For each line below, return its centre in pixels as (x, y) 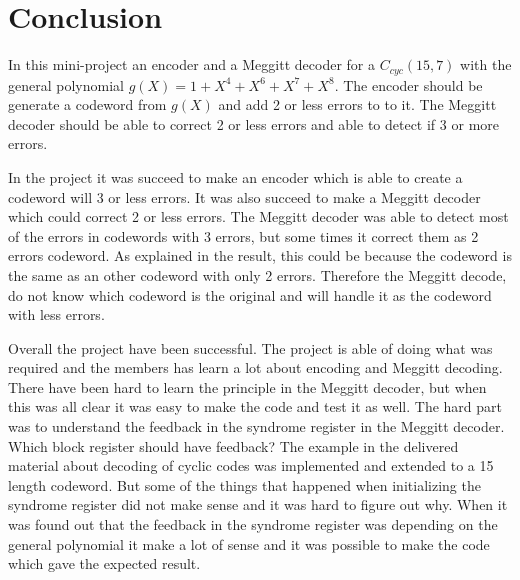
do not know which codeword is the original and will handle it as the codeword (250, 294)
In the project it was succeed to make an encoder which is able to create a (235, 176)
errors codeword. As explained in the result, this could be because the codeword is (260, 255)
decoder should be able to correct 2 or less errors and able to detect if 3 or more (253, 123)
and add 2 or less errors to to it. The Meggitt (357, 104)
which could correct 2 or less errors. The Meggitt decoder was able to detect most (258, 216)
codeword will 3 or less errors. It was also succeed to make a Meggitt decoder (244, 196)
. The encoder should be (408, 84)
